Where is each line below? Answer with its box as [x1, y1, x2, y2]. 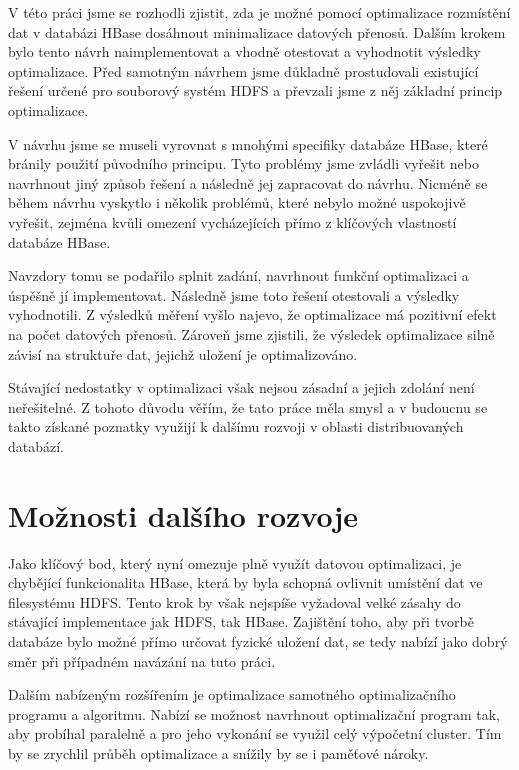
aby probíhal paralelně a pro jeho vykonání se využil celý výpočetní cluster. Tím [8, 723, 502, 744]
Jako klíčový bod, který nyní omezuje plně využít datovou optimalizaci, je [8, 552, 462, 573]
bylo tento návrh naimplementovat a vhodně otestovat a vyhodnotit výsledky [8, 41, 481, 62]
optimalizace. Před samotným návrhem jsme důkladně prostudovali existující [8, 60, 479, 81]
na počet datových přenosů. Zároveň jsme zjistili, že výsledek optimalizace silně [8, 323, 495, 344]
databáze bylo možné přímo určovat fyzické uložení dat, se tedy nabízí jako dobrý [8, 630, 508, 651]
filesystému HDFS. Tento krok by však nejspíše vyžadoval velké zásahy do [8, 591, 461, 612]
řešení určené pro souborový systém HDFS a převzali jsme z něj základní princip [8, 80, 503, 101]
